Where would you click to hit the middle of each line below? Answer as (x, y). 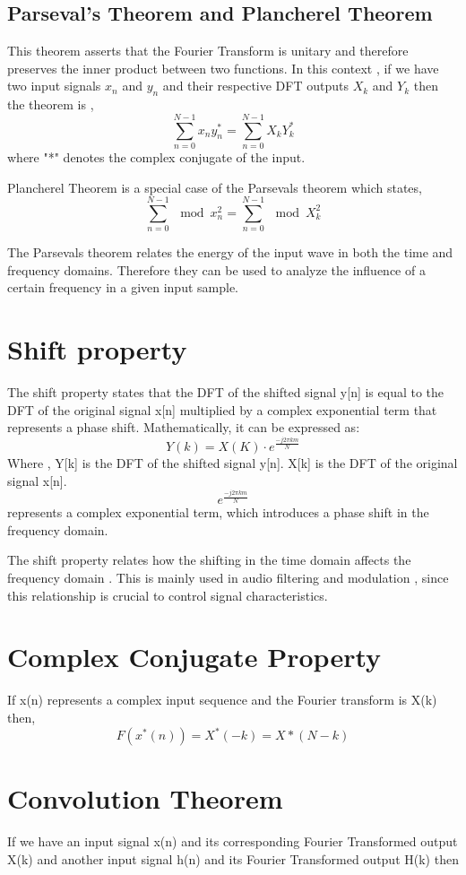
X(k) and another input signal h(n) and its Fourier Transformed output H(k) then (233, 858)
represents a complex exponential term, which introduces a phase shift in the (218, 512)
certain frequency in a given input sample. (123, 287)
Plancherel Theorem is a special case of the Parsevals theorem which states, (215, 187)
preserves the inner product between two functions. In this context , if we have (223, 68)
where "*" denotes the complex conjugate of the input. (156, 156)
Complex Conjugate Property (194, 657)
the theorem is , (51, 104)
